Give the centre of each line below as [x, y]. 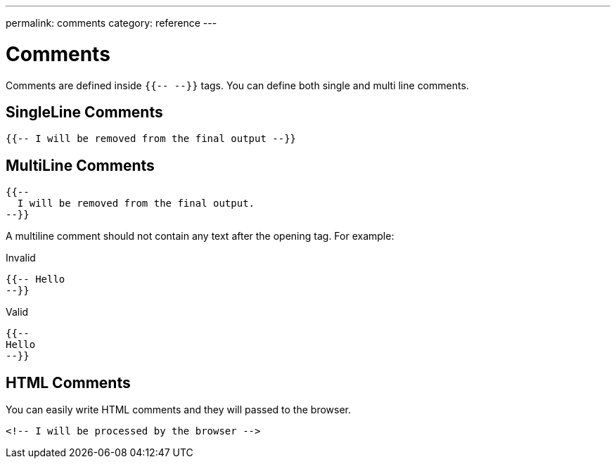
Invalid [21, 258]
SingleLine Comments [84, 112]
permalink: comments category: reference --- [111, 23]
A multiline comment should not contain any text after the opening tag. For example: [200, 236]
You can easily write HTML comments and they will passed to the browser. [179, 410]
